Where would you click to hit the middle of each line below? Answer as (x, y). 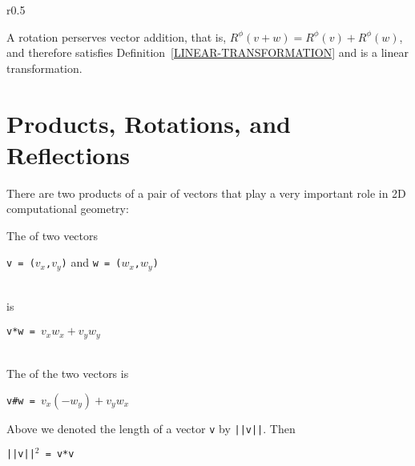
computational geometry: (68, 209)
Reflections (68, 154)
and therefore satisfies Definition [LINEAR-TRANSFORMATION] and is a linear (207, 52)
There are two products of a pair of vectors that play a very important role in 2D (206, 193)
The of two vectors (52, 235)
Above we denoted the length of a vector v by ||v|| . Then (151, 428)
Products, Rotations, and (149, 123)
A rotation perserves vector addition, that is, (117, 36)
